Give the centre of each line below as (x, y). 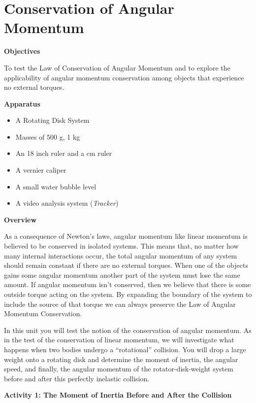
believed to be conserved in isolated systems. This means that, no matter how (121, 246)
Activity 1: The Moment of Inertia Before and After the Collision (118, 395)
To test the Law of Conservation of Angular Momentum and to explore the (117, 67)
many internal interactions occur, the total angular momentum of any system (121, 255)
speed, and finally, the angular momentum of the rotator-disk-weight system (119, 369)
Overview (20, 219)
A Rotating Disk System (52, 120)
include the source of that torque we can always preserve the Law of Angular (120, 304)
